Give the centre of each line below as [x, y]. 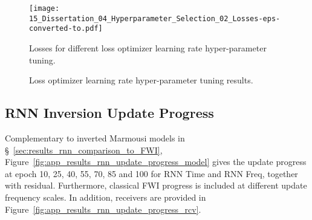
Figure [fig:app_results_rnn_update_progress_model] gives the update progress [156, 162]
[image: [44, 8]
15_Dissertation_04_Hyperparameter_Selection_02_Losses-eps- [155, 18]
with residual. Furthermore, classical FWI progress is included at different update [156, 185]
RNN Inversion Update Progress [109, 113]
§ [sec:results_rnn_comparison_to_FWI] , [84, 150]
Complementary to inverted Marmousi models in [95, 137]
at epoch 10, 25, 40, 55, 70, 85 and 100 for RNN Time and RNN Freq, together [151, 173]
